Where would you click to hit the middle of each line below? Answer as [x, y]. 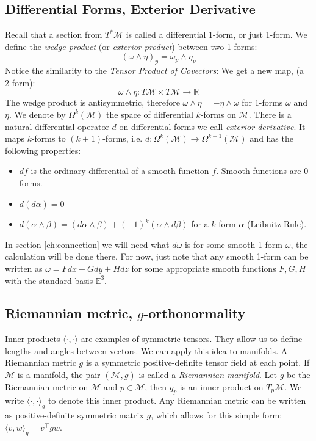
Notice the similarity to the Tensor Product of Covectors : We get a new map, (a [155, 71]
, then [156, 386]
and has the [271, 138]
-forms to [48, 138]
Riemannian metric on [47, 386]
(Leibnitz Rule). [277, 224]
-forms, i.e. [123, 138]
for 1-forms [262, 102]
